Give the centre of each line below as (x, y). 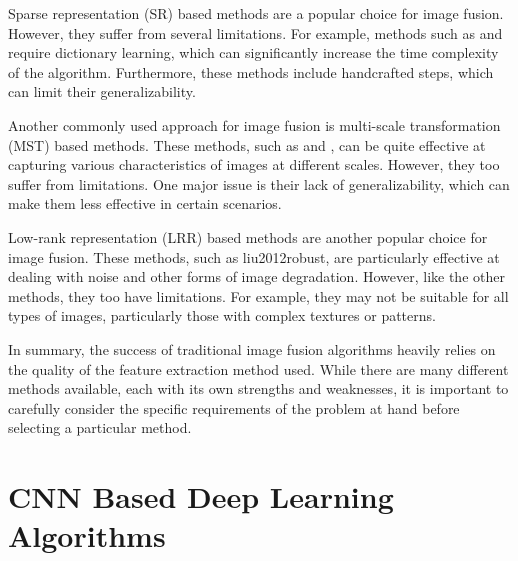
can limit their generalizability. (102, 91)
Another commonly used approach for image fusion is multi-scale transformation (254, 124)
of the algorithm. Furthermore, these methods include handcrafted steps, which (251, 71)
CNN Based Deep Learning (201, 496)
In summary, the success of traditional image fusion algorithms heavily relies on (252, 348)
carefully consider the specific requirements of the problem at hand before (234, 407)
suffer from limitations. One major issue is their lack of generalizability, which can (259, 183)
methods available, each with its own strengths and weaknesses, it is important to (258, 388)
